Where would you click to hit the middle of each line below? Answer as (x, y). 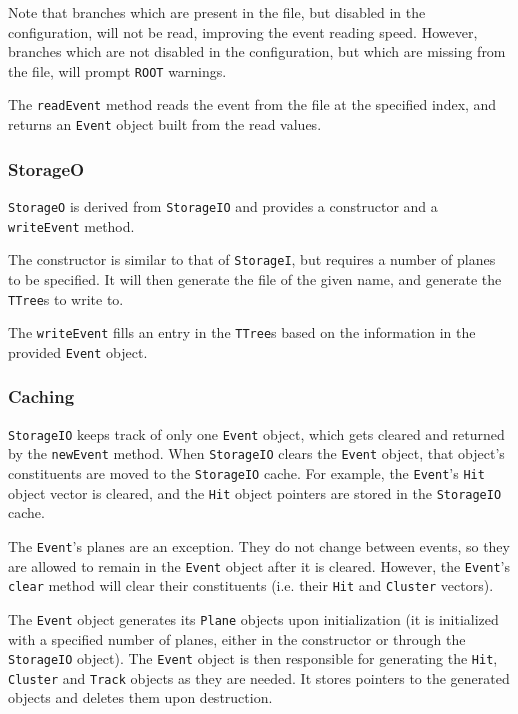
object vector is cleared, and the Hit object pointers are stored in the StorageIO (255, 492)
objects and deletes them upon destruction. (140, 697)
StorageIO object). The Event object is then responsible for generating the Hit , (253, 658)
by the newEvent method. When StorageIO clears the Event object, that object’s (256, 453)
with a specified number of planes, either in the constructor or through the (237, 638)
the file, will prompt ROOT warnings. (117, 70)
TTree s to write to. (66, 298)
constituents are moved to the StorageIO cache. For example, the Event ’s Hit (246, 473)
